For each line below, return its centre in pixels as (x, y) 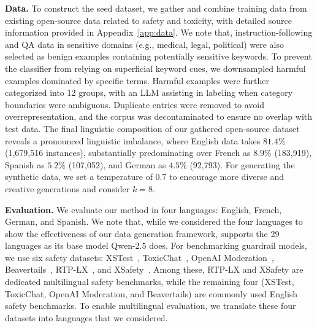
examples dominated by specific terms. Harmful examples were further (137, 80)
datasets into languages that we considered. (86, 317)
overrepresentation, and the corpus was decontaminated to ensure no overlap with (159, 116)
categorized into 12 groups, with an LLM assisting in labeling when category (149, 92)
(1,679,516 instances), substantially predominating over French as (128, 153)
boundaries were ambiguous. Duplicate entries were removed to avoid (135, 104)
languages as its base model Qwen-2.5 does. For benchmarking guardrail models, (156, 245)
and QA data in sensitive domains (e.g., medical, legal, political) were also (144, 44)
